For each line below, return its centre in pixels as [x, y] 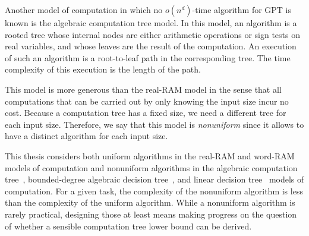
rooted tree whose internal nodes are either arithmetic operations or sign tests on [152, 34]
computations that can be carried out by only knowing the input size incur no [147, 101]
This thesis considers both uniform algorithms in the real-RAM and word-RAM [150, 155]
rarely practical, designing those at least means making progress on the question [151, 214]
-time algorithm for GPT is [242, 10]
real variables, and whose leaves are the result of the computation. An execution [151, 46]
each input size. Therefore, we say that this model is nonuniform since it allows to [154, 124]
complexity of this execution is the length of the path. [103, 69]
